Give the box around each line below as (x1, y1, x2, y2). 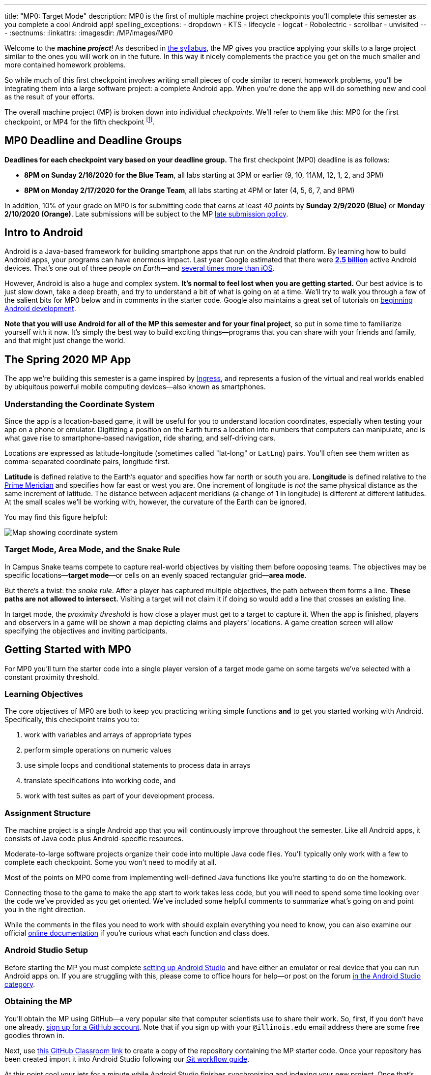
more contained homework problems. (4, 61, 126, 69)
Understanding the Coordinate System (4, 399, 155, 409)
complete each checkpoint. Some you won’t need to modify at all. (4, 858, 217, 867)
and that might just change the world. (4, 336, 125, 345)
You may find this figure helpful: (4, 512, 108, 521)
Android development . (4, 304, 76, 313)
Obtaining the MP (4, 996, 72, 1007)
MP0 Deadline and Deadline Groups (4, 134, 182, 147)
